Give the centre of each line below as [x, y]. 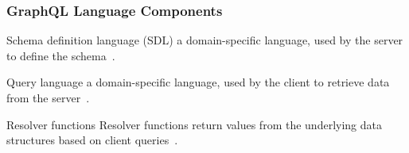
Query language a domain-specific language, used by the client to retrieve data [198, 82]
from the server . [48, 98]
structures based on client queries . [92, 140]
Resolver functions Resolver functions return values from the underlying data [194, 124]
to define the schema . [61, 55]
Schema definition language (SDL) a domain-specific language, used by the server [205, 40]
